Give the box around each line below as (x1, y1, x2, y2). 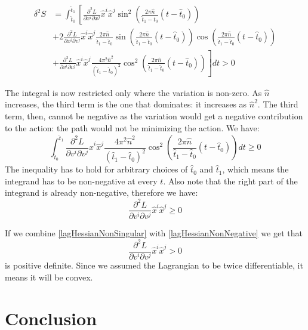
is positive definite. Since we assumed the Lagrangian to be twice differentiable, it (5, 259, 303, 272)
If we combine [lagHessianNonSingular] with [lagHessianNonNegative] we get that (5, 227, 303, 239)
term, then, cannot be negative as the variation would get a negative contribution (5, 110, 303, 122)
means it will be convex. (5, 271, 93, 283)
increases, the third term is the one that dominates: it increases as (5, 98, 247, 110)
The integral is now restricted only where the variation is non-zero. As (5, 86, 262, 98)
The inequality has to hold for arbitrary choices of (5, 163, 188, 175)
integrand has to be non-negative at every (5, 174, 158, 187)
